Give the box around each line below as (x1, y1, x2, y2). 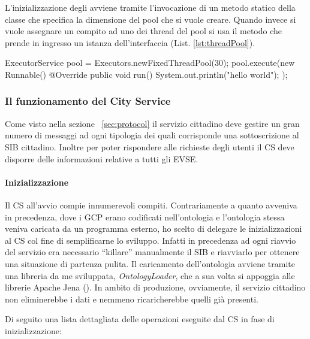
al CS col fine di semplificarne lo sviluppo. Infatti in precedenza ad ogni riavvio (5, 234, 296, 246)
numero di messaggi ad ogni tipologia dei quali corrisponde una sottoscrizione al (5, 129, 299, 141)
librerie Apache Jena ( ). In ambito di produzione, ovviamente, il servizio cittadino (5, 281, 306, 293)
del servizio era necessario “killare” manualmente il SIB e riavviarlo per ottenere (5, 246, 300, 258)
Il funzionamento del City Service (5, 93, 171, 108)
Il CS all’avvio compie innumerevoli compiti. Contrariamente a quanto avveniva (5, 198, 297, 211)
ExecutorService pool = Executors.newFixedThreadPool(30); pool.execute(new (5, 56, 295, 69)
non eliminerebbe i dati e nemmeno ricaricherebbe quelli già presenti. (5, 292, 258, 305)
